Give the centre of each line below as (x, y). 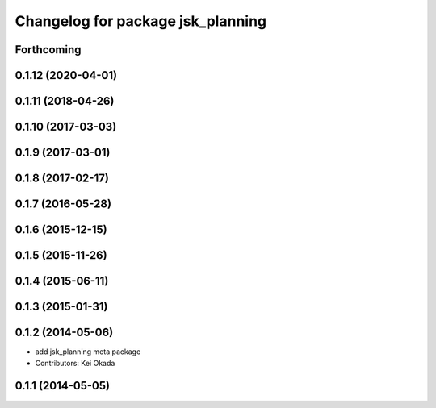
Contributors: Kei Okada (75, 363)
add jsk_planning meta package (88, 352)
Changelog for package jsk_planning (141, 21)
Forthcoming (48, 50)
